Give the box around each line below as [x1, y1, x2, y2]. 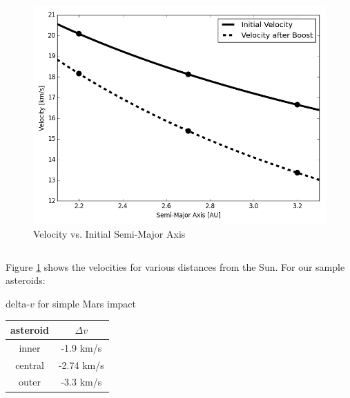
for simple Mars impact [37, 296, 137, 310]
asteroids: [6, 273, 46, 287]
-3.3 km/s [61, 375, 102, 389]
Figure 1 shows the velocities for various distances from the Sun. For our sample [6, 259, 345, 274]
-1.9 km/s [61, 340, 102, 354]
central [15, 357, 44, 372]
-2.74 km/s [58, 357, 104, 372]
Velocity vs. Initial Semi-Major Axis [33, 227, 186, 240]
